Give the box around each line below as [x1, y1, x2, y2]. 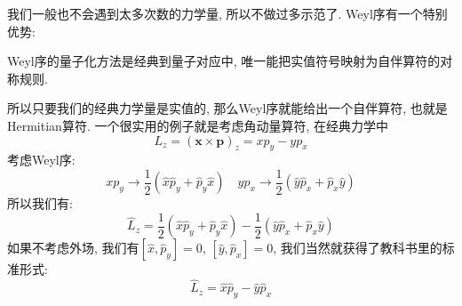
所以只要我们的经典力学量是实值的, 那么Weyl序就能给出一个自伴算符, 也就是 [7, 99, 448, 117]
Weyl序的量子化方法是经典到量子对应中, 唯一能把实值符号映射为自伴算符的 [7, 52, 441, 70]
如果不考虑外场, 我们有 [7, 238, 139, 257]
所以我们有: [7, 194, 73, 213]
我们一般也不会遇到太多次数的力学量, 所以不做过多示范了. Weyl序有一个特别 [7, 4, 448, 22]
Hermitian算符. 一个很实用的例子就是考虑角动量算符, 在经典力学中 [7, 116, 388, 134]
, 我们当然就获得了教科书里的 [273, 238, 442, 257]
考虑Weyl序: [7, 150, 76, 169]
